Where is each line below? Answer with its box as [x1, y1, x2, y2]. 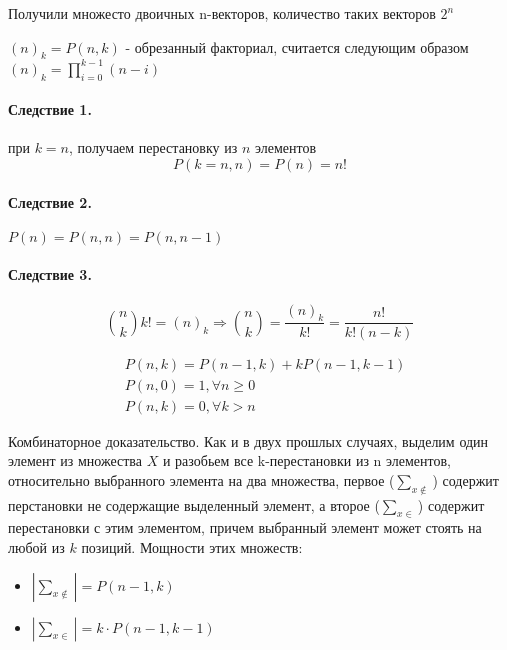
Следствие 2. [8, 191, 92, 212]
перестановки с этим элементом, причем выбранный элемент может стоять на [8, 517, 482, 538]
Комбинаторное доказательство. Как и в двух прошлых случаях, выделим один [8, 430, 489, 451]
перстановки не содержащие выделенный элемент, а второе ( [8, 494, 380, 515]
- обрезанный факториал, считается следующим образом [125, 36, 469, 57]
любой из [8, 536, 65, 557]
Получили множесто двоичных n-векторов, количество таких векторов [8, 3, 436, 23]
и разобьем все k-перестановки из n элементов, [162, 450, 451, 471]
